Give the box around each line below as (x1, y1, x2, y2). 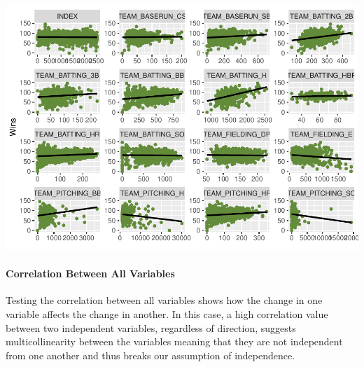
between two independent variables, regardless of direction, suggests (6, 320, 296, 335)
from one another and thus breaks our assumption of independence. (6, 347, 295, 362)
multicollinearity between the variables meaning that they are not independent (6, 334, 343, 349)
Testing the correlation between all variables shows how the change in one (6, 293, 323, 307)
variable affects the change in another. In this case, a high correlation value (6, 306, 328, 321)
